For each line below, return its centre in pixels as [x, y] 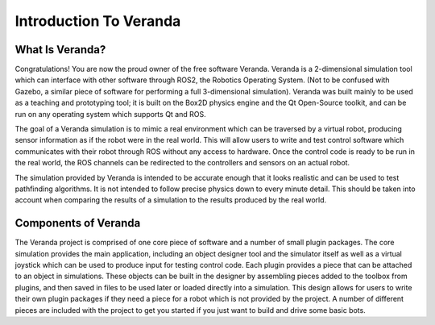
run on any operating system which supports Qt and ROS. [110, 114]
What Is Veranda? [60, 50]
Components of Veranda [78, 223]
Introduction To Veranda [98, 21]
